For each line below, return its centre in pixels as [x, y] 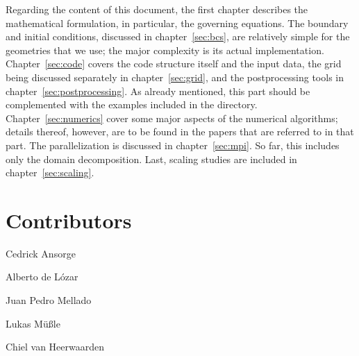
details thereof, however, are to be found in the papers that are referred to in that [180, 132]
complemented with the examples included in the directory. [132, 104]
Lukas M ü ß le [33, 323]
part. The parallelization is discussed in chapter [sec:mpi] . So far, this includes [173, 145]
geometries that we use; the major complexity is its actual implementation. [165, 50]
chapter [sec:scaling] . [50, 172]
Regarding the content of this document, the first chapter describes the [157, 9]
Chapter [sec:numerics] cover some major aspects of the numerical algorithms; [172, 118]
